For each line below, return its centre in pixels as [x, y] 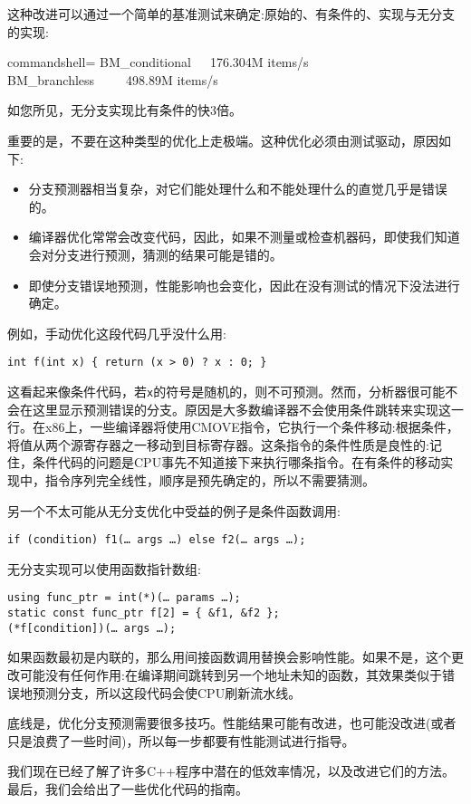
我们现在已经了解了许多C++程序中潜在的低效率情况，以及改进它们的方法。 [231, 771]
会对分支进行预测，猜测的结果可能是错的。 [155, 254]
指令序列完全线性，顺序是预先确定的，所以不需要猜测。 [210, 480]
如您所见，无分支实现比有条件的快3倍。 [125, 110]
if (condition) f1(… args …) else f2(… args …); [157, 540]
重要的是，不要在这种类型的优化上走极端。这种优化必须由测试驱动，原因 [223, 140]
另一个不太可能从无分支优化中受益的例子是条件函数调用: [174, 510]
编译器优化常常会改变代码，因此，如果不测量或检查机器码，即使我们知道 [244, 237]
